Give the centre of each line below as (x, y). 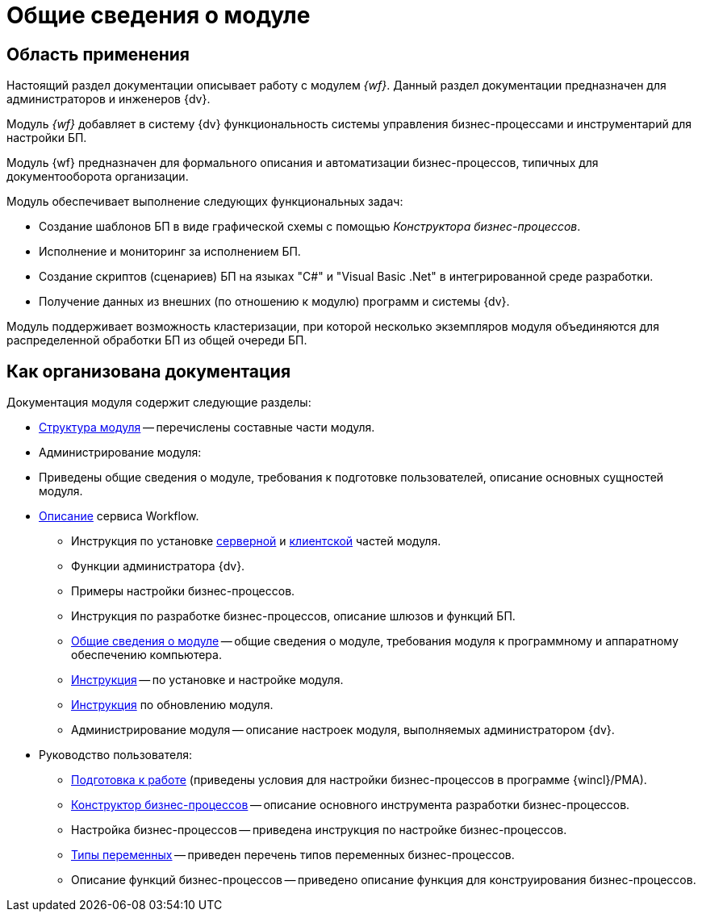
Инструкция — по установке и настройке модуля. (207, 680)
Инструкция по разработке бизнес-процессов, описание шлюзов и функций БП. (293, 616)
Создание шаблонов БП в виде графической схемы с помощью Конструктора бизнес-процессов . (310, 227)
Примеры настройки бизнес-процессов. (183, 591)
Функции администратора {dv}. (158, 566)
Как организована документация (149, 371)
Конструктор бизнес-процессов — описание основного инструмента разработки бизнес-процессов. (351, 805)
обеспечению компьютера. (146, 655)
